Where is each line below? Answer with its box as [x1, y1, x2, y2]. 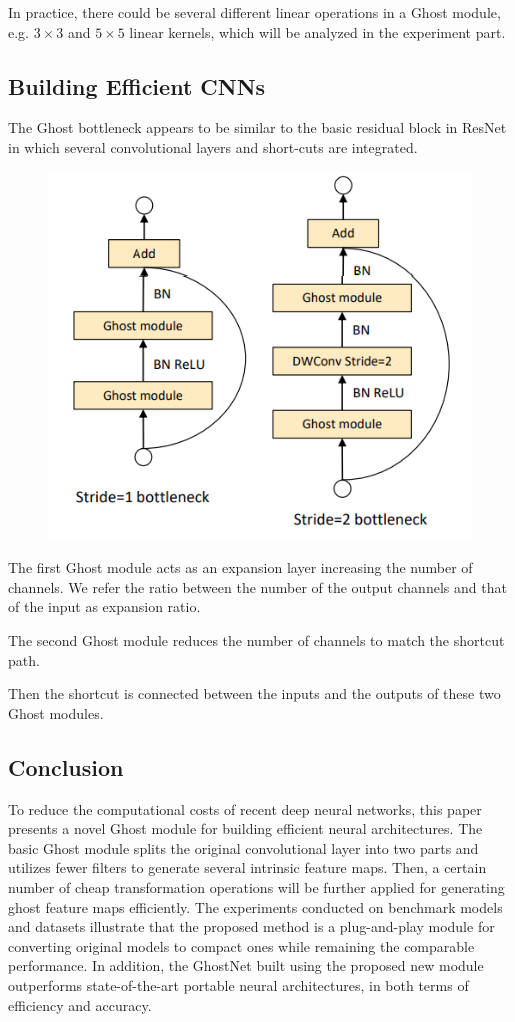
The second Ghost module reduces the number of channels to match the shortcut [8, 630, 505, 651]
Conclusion [8, 751, 124, 782]
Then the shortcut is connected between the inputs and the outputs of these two [8, 683, 501, 704]
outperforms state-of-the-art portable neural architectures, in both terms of [8, 974, 469, 995]
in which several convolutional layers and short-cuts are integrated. [8, 136, 418, 157]
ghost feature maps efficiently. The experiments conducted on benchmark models [8, 896, 503, 917]
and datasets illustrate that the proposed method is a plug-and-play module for [8, 916, 495, 937]
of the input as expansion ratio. [8, 596, 201, 617]
